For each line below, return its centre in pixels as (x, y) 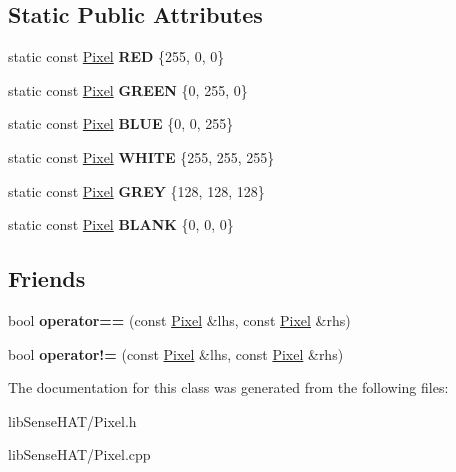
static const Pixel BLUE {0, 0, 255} (121, 123)
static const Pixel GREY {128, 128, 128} (136, 190)
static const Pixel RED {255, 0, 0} (116, 56)
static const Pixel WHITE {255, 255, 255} (141, 156)
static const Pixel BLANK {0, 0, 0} (121, 224)
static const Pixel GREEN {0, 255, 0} (128, 89)
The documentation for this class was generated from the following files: (228, 387)
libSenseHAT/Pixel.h (72, 420)
